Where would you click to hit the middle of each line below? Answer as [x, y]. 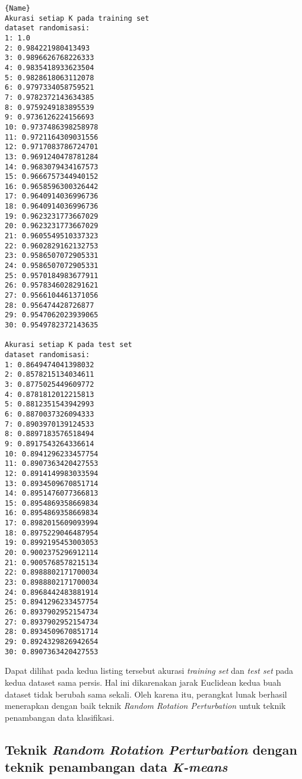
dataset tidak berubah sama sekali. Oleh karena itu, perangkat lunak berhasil [146, 694]
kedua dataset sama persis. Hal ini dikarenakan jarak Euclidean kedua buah [143, 682]
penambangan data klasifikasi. [60, 717]
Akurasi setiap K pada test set [69, 345]
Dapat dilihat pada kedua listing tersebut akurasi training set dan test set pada [149, 671]
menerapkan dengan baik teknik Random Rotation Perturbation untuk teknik [145, 706]
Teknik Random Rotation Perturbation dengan [151, 749]
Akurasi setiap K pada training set [77, 18]
